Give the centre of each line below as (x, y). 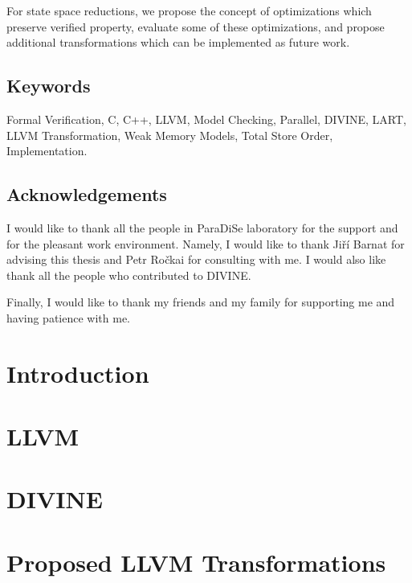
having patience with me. (68, 317)
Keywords (49, 86)
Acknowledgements (87, 194)
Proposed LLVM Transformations (196, 562)
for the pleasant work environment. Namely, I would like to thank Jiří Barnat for (206, 243)
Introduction (78, 373)
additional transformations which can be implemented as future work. (178, 42)
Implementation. (47, 151)
